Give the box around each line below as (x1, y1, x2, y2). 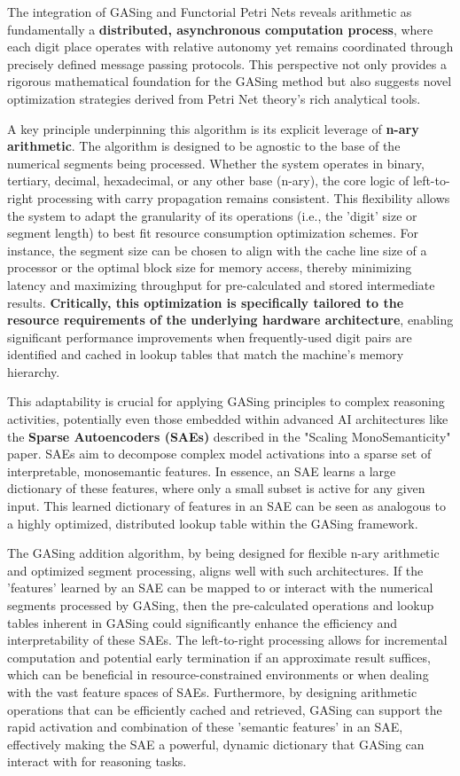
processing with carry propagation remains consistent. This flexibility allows (36, 188, 450, 207)
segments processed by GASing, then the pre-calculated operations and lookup (7, 596, 434, 614)
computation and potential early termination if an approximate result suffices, (7, 647, 431, 666)
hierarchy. (7, 362, 60, 380)
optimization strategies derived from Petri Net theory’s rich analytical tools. (7, 89, 421, 107)
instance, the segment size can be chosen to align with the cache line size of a (7, 240, 427, 259)
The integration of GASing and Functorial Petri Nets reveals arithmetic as (7, 3, 412, 20)
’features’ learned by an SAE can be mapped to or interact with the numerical (7, 578, 433, 597)
